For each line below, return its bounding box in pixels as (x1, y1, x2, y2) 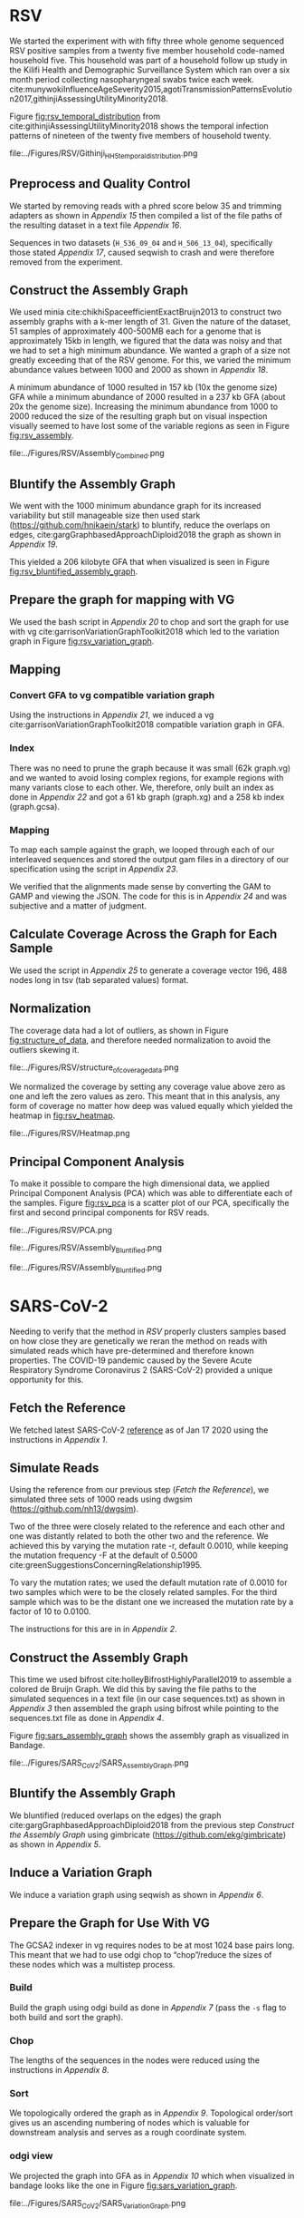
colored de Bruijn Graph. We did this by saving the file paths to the (9, 1684, 257, 1695)
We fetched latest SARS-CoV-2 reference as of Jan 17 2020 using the (9, 1425, 269, 1435)
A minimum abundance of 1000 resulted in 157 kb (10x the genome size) (9, 382, 278, 393)
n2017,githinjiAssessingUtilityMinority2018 (9, 92, 166, 104)
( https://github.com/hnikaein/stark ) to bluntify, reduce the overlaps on (9, 519, 271, 530)
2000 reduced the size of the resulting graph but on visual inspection (9, 411, 268, 422)
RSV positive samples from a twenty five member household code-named (9, 44, 285, 55)
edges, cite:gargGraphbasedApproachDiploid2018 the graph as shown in (9, 529, 281, 540)
